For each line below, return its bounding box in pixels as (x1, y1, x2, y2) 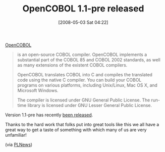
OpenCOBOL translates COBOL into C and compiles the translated (17, 71, 153, 77)
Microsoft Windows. (17, 87, 58, 93)
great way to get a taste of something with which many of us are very (5, 127, 147, 133)
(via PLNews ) (5, 142, 33, 148)
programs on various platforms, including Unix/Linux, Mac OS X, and (17, 82, 158, 88)
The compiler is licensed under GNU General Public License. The (17, 97, 150, 103)
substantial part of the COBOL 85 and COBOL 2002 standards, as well (17, 56, 161, 62)
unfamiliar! (5, 132, 27, 138)
